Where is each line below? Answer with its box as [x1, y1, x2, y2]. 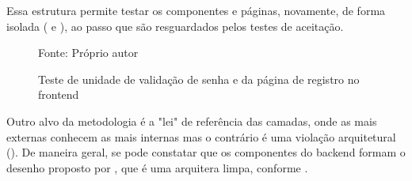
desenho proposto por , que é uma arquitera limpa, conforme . [6, 159, 308, 175]
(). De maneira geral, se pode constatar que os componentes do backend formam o [6, 144, 406, 160]
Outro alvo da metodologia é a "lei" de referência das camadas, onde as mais [6, 112, 377, 129]
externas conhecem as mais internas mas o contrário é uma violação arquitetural [6, 128, 396, 145]
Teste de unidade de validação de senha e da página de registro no [38, 70, 360, 87]
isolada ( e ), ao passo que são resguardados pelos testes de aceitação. [6, 17, 344, 34]
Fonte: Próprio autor [38, 44, 139, 61]
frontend [38, 86, 79, 103]
